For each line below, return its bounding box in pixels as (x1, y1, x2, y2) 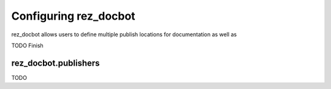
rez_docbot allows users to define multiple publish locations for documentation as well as (11, 31, 237, 38)
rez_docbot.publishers (11, 58, 101, 68)
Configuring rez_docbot (11, 9, 135, 23)
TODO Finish (11, 42, 44, 49)
